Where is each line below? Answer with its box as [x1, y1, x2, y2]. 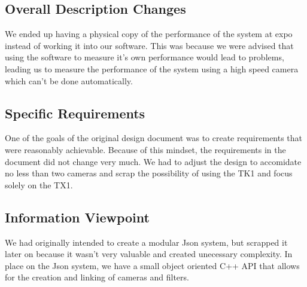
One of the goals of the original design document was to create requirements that [5, 132, 303, 144]
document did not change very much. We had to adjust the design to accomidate [5, 155, 302, 167]
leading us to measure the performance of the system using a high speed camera [5, 62, 299, 75]
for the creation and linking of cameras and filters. [5, 271, 189, 283]
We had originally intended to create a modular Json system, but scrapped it [5, 236, 288, 248]
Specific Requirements [5, 103, 145, 122]
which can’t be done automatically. [5, 74, 133, 87]
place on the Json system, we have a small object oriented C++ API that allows [5, 259, 300, 271]
